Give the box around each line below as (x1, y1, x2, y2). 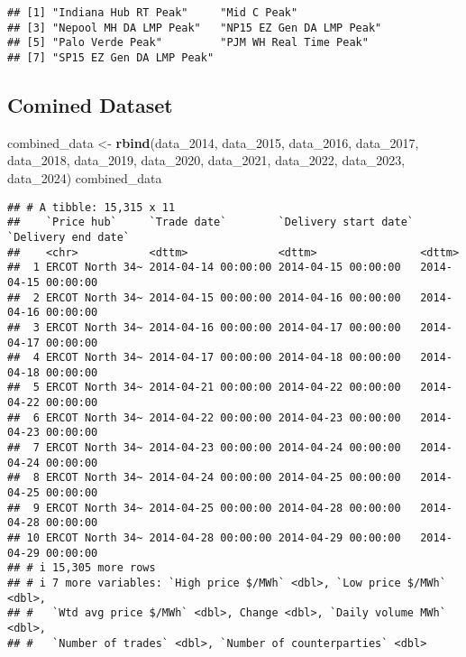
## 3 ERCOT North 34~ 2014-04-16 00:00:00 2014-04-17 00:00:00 (7, 320, 401, 334)
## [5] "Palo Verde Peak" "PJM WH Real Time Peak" (7, 36, 369, 50)
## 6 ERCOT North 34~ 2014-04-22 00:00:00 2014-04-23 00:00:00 (7, 411, 401, 424)
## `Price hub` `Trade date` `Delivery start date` (7, 216, 415, 229)
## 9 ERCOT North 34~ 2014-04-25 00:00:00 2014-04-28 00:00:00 (7, 501, 401, 514)
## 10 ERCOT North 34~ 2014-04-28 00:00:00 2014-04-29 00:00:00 (7, 532, 401, 545)
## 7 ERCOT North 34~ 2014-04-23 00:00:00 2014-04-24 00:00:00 (7, 441, 401, 455)
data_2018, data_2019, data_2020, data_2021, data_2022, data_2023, (7, 151, 406, 170)
